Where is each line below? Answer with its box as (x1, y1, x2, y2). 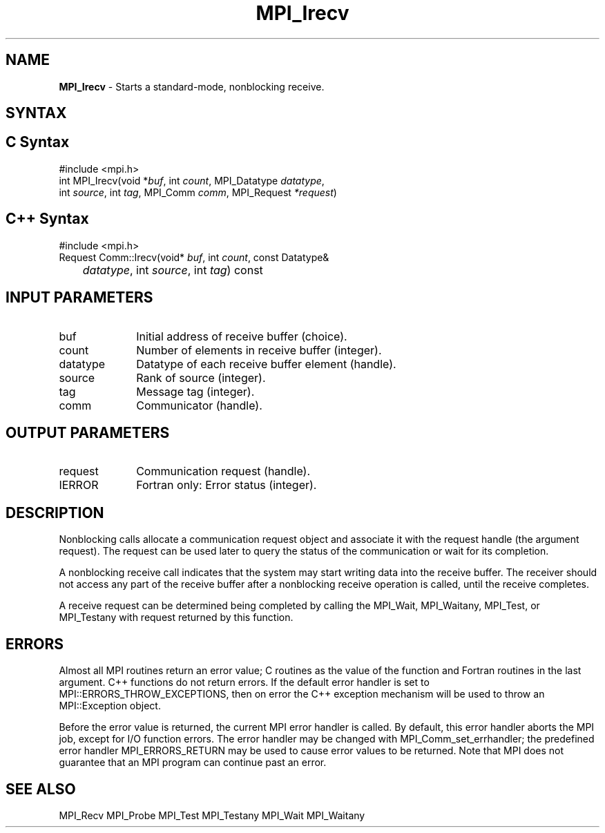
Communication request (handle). (136, 464, 311, 479)
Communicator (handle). (136, 398, 262, 412)
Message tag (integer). (136, 384, 255, 399)
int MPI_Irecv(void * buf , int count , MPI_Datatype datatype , (59, 174, 325, 186)
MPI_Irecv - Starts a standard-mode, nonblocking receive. (59, 80, 325, 93)
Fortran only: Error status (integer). (136, 478, 317, 492)
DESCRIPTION (6, 504, 104, 521)
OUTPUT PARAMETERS (6, 423, 170, 441)
